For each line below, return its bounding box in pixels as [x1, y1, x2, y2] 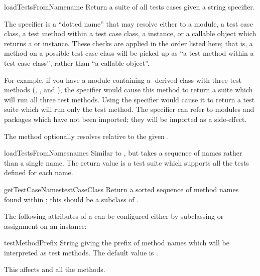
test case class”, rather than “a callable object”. [4, 57, 150, 68]
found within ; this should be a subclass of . [4, 194, 139, 204]
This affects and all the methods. [4, 264, 105, 274]
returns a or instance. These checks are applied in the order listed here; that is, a [4, 38, 253, 48]
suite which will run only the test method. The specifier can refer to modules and [4, 104, 254, 114]
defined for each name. [4, 167, 73, 178]
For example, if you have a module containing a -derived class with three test [4, 74, 242, 85]
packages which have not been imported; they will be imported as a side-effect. [4, 113, 247, 124]
